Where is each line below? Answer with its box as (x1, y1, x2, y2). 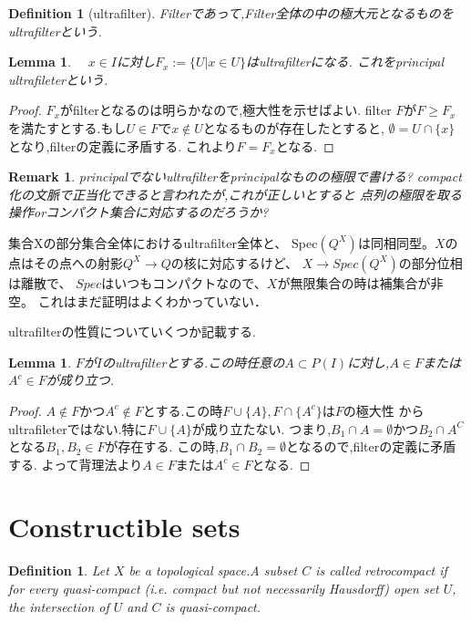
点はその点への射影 (8, 253, 123, 272)
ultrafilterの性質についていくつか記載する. (8, 322, 256, 341)
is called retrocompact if (315, 561, 447, 580)
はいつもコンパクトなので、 (101, 273, 267, 292)
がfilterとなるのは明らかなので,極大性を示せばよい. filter (59, 100, 392, 119)
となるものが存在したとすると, (202, 118, 384, 137)
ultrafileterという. (8, 69, 108, 88)
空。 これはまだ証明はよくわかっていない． (8, 291, 267, 310)
